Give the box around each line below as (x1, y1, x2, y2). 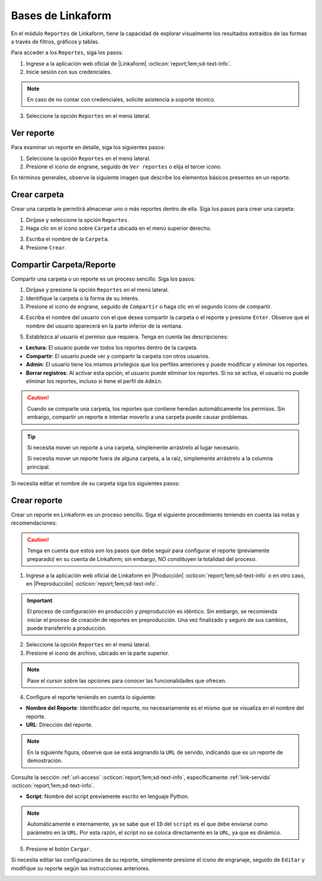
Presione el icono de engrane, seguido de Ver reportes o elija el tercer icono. (26, 163, 222, 170)
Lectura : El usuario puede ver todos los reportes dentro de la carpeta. (26, 344, 198, 352)
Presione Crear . (26, 244, 67, 251)
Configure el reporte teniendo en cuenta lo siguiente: (26, 693, 156, 701)
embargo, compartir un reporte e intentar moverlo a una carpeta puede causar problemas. (27, 414, 249, 421)
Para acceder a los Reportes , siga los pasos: (11, 49, 123, 56)
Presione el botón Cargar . (26, 845, 91, 852)
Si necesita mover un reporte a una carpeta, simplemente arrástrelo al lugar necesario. (27, 443, 240, 451)
